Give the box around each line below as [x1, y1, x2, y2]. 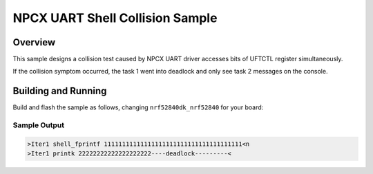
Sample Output [12, 120, 65, 130]
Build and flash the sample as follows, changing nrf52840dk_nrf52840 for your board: [12, 103, 264, 111]
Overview [12, 36, 56, 48]
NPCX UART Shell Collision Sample [12, 10, 218, 25]
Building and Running [12, 85, 107, 97]
